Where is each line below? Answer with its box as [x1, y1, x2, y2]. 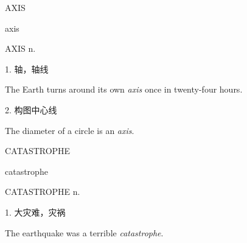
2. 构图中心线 [5, 103, 57, 116]
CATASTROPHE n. [5, 185, 80, 198]
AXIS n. [5, 42, 36, 55]
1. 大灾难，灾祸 [5, 205, 66, 218]
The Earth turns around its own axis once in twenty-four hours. [5, 83, 243, 96]
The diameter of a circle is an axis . [5, 124, 134, 136]
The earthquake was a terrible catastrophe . [5, 226, 164, 239]
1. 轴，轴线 [5, 62, 49, 75]
